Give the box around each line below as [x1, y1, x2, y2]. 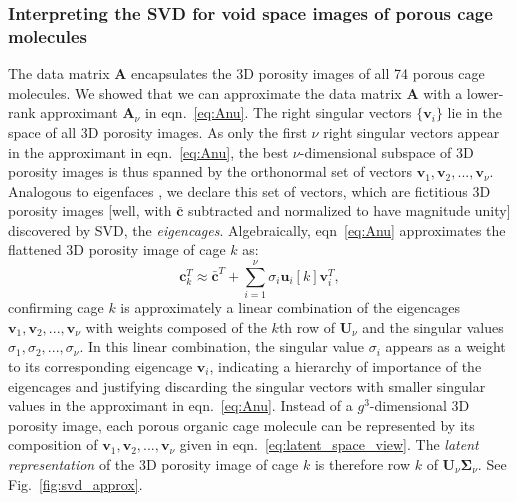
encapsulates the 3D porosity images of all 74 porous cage [131, 63, 485, 84]
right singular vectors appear [323, 121, 500, 142]
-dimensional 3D [369, 395, 470, 416]
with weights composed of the [85, 316, 267, 337]
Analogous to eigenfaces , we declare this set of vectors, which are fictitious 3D [8, 180, 491, 201]
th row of [278, 316, 335, 337]
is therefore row [314, 453, 411, 474]
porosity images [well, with [8, 200, 172, 221]
